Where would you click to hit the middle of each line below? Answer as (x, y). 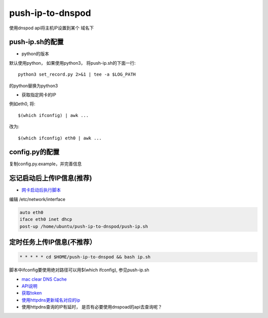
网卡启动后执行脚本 (41, 190)
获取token (32, 293)
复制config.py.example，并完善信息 (45, 164)
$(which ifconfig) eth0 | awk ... (60, 138)
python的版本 (35, 54)
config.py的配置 (34, 152)
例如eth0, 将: (22, 104)
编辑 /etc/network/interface (37, 199)
